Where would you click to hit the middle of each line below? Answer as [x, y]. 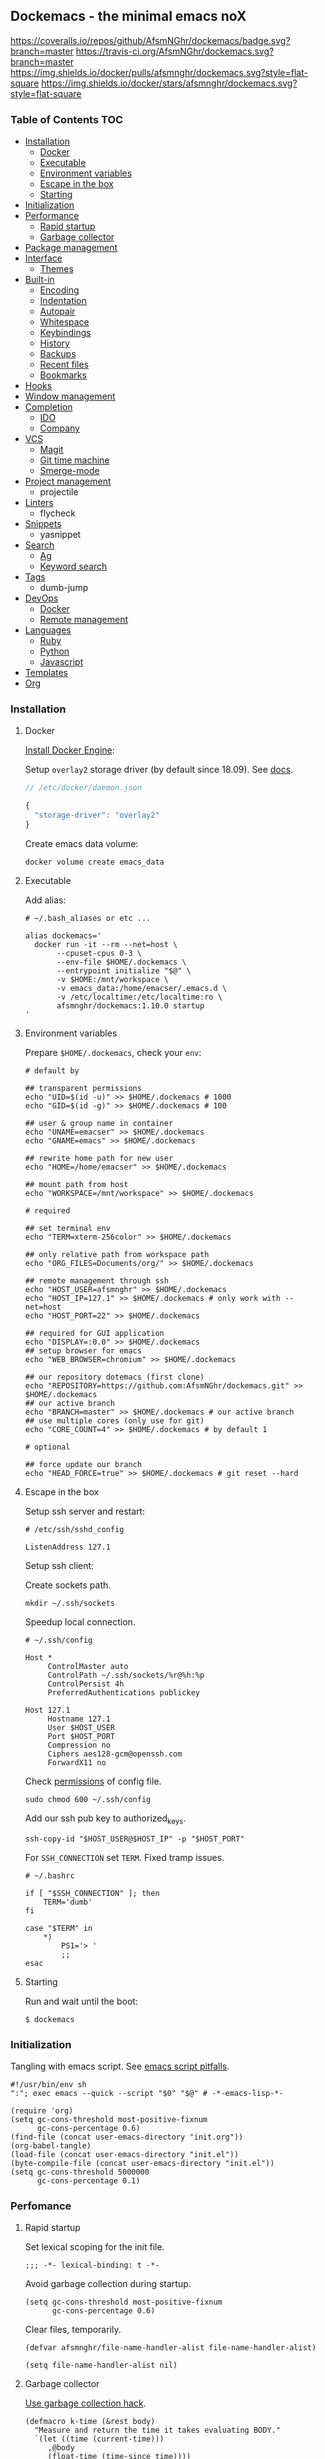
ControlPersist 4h [86, 1684]
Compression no [79, 1745]
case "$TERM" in [58, 1928]
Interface [43, 258]
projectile [59, 492]
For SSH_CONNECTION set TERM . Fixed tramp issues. [124, 1857]
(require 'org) [42, 2111]
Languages [48, 630]
